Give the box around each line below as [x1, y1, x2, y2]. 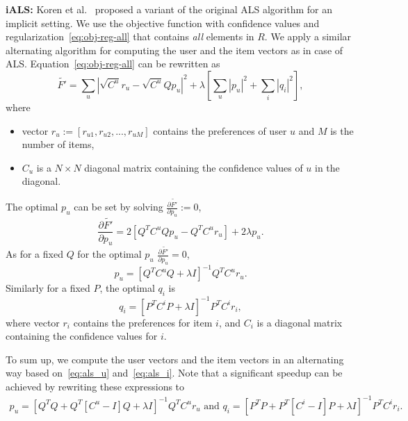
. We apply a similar [264, 29, 352, 44]
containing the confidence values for [6, 329, 158, 343]
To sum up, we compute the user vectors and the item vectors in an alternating [6, 352, 344, 366]
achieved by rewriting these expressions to [6, 379, 185, 393]
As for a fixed [6, 247, 63, 261]
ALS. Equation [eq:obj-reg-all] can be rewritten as [6, 56, 220, 71]
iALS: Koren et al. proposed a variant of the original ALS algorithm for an [6, 2, 332, 16]
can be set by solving [74, 199, 163, 214]
